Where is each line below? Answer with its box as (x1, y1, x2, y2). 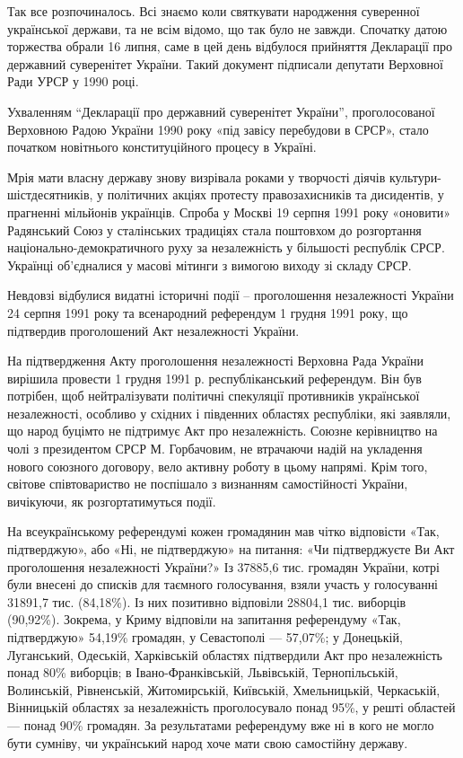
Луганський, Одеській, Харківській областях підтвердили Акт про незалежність (7, 645, 443, 664)
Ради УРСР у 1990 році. (7, 72, 139, 91)
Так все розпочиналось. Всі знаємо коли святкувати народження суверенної (7, 2, 420, 20)
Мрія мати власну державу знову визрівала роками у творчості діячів (7, 167, 386, 186)
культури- (389, 167, 441, 186)
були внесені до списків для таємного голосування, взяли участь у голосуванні (7, 575, 439, 594)
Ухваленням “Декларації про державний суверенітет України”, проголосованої (7, 101, 435, 120)
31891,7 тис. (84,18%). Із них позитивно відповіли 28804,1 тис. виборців (7, 592, 406, 611)
